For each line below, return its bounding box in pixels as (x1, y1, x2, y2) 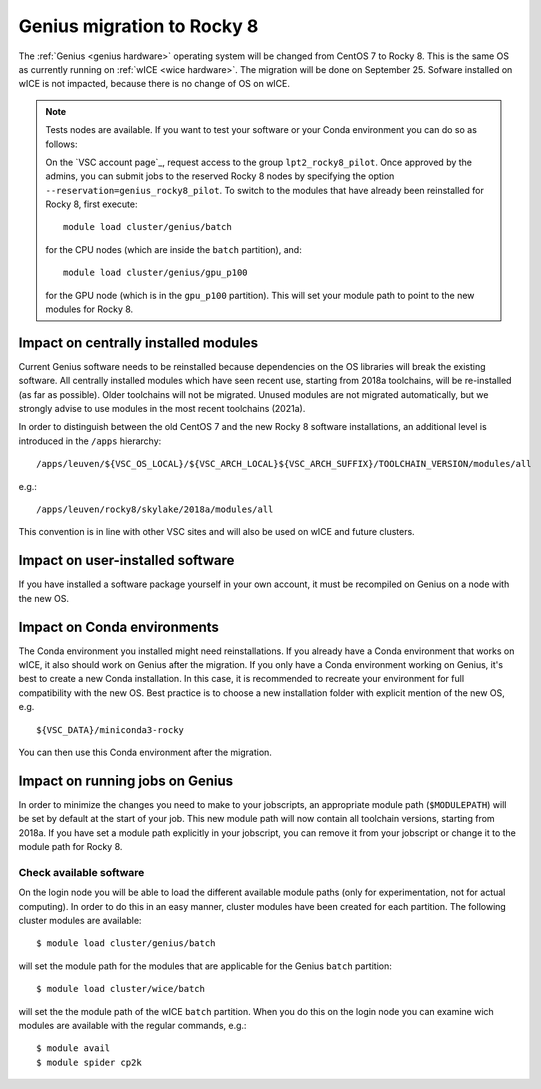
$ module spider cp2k (36, 1056, 142, 1068)
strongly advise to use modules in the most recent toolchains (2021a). (18, 403, 306, 415)
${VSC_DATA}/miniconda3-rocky (36, 724, 185, 735)
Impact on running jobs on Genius (18, 772, 234, 789)
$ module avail (36, 1043, 111, 1054)
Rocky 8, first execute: (45, 198, 139, 210)
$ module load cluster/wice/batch (36, 983, 205, 995)
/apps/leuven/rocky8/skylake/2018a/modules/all (36, 504, 274, 515)
